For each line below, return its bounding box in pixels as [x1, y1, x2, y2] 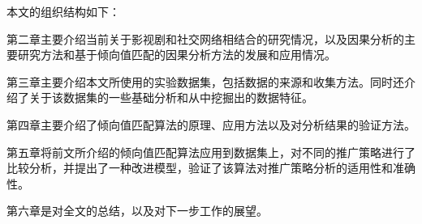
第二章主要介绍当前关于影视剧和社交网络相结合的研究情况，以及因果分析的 [6, 30, 404, 47]
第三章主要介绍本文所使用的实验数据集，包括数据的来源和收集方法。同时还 [6, 73, 404, 90]
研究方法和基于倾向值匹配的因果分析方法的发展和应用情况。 [17, 46, 336, 63]
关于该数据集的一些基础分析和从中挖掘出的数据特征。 [28, 89, 313, 106]
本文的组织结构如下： [6, 3, 120, 19]
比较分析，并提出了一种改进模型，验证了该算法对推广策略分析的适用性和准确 [6, 159, 416, 176]
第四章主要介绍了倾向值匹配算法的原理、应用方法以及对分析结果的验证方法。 [6, 116, 416, 133]
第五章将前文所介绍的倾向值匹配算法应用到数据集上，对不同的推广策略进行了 [6, 143, 416, 160]
